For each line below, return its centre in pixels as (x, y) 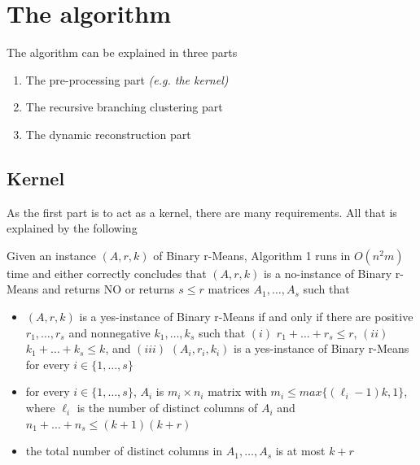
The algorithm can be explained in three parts (122, 52)
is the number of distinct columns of (167, 408)
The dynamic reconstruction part (108, 134)
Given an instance (51, 255)
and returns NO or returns (109, 289)
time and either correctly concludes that (107, 273)
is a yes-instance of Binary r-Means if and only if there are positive (246, 317)
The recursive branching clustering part (124, 107)
